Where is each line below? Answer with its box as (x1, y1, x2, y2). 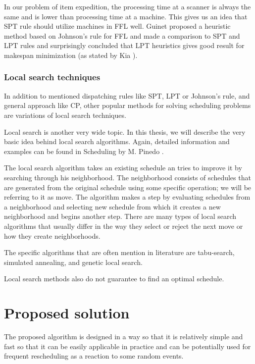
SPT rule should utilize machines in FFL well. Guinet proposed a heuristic (4, 21, 231, 31)
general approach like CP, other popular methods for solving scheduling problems (4, 100, 251, 110)
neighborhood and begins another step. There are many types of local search (4, 211, 237, 221)
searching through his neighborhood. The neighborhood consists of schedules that (4, 172, 251, 182)
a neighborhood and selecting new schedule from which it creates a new (4, 201, 221, 211)
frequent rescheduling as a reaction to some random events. (4, 351, 184, 361)
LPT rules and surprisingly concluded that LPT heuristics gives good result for (4, 40, 245, 51)
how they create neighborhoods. (4, 230, 101, 241)
